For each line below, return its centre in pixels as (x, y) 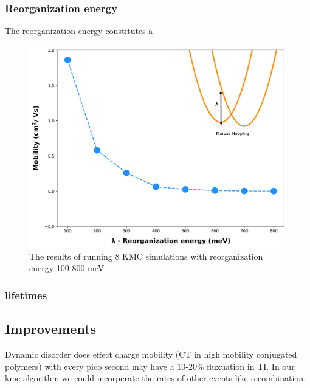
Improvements (51, 329)
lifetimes (26, 295)
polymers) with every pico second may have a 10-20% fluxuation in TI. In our (150, 366)
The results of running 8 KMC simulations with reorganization (146, 256)
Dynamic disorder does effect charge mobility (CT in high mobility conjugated (151, 354)
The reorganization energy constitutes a (79, 31)
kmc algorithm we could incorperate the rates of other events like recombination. (156, 378)
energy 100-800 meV (67, 268)
